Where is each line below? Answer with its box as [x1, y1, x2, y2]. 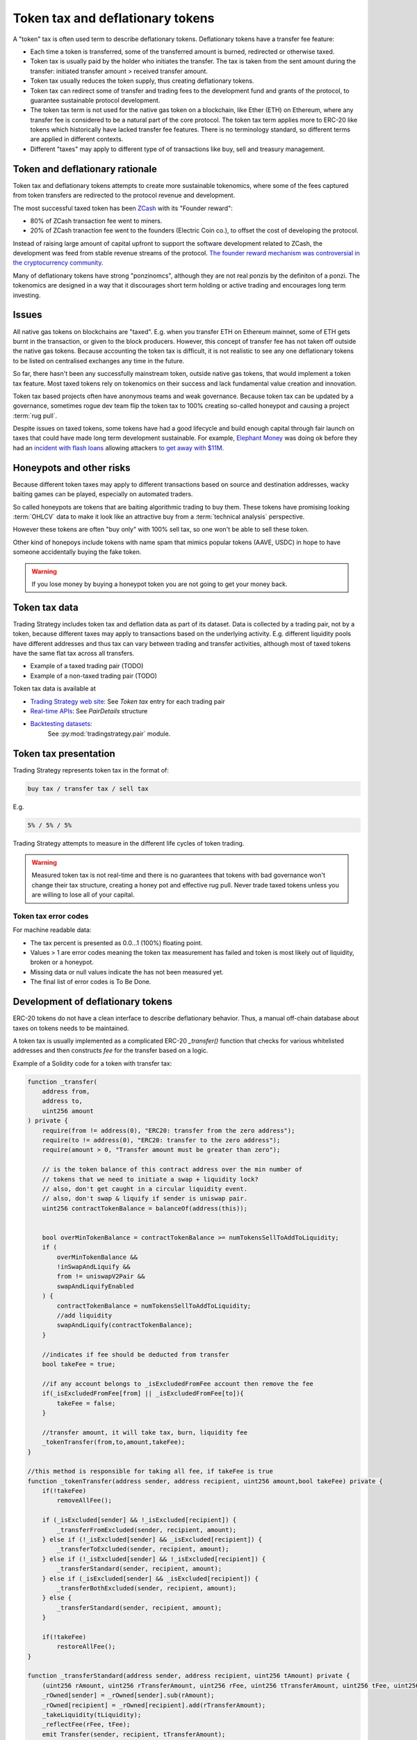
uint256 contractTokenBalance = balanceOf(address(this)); [42, 1204, 248, 1212]
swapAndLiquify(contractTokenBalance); [56, 1321, 193, 1329]
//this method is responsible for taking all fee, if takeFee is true [27, 1467, 274, 1476]
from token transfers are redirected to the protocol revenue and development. [13, 191, 236, 200]
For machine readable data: [13, 926, 92, 934]
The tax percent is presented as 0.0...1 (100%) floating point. [30, 938, 203, 947]
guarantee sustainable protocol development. [30, 96, 161, 104]
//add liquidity [56, 1312, 113, 1320]
